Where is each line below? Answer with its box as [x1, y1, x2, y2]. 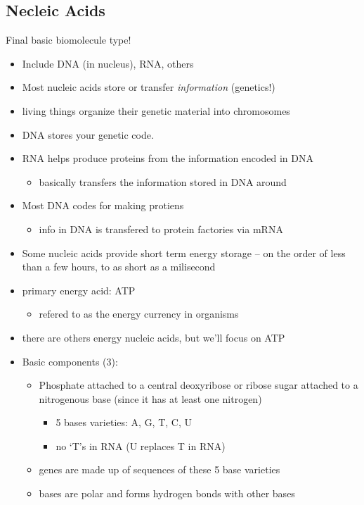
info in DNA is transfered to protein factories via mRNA [39, 221, 283, 236]
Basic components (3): [22, 354, 118, 368]
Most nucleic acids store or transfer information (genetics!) [22, 80, 275, 94]
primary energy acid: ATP [22, 282, 136, 297]
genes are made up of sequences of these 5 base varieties [39, 462, 280, 477]
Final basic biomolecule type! [6, 32, 131, 47]
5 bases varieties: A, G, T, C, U [56, 415, 192, 430]
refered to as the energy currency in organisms [39, 306, 239, 321]
